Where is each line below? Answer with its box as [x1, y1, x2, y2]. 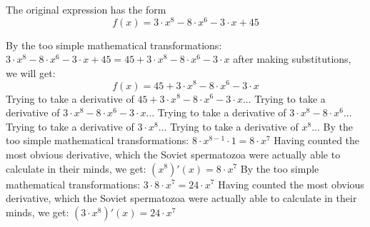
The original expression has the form [6, 2, 166, 16]
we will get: [6, 65, 56, 80]
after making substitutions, [233, 51, 351, 66]
